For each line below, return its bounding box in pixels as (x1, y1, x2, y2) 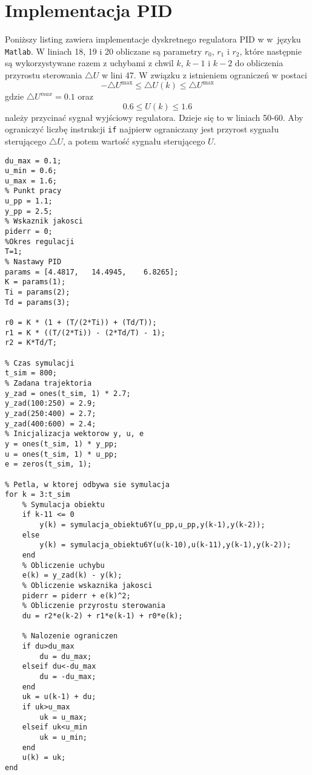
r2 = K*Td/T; (5, 338, 57, 347)
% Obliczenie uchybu (22, 561, 105, 570)
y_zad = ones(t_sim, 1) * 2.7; (5, 389, 131, 398)
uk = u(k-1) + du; (22, 692, 96, 702)
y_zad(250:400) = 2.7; (5, 409, 96, 418)
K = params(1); (5, 278, 66, 287)
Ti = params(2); (5, 288, 70, 297)
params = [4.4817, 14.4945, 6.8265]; (5, 267, 179, 276)
